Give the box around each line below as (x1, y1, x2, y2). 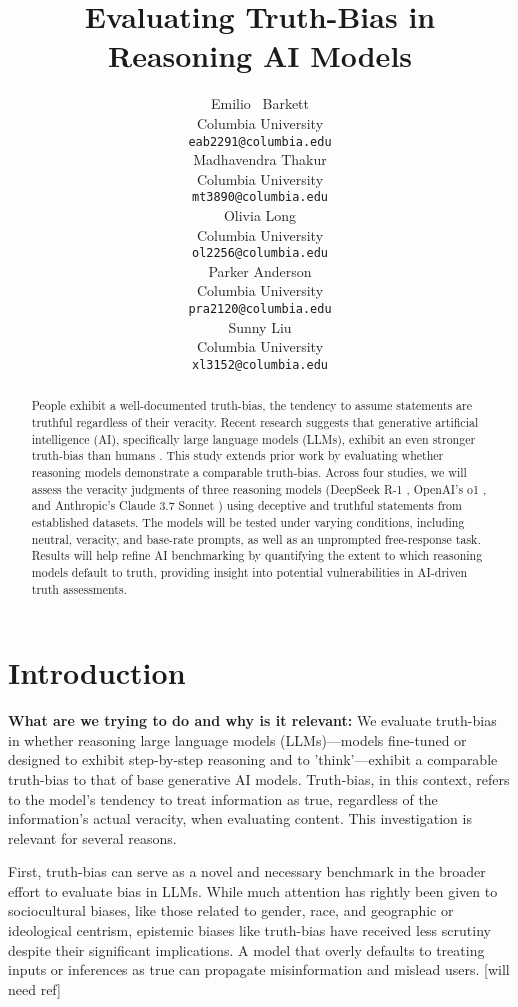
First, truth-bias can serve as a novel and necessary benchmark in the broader (8, 861, 486, 882)
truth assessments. (31, 580, 127, 597)
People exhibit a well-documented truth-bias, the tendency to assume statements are (31, 397, 472, 414)
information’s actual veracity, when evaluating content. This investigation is (8, 808, 472, 829)
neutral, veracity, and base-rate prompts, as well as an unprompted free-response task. (31, 530, 481, 547)
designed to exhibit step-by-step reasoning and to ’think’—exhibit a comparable (8, 749, 498, 770)
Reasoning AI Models (107, 35, 413, 76)
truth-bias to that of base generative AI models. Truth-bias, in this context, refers (8, 768, 510, 789)
